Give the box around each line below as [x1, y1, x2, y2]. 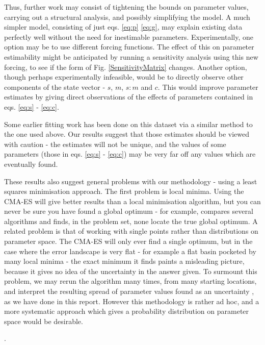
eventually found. [4, 158, 58, 169]
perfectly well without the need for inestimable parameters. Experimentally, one [4, 31, 254, 42]
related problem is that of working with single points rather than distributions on [4, 226, 258, 236]
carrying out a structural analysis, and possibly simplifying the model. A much [4, 11, 250, 22]
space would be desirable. [4, 315, 83, 326]
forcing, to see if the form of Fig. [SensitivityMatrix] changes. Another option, [4, 61, 247, 72]
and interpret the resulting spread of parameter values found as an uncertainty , [4, 286, 254, 297]
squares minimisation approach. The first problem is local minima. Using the [4, 186, 244, 196]
